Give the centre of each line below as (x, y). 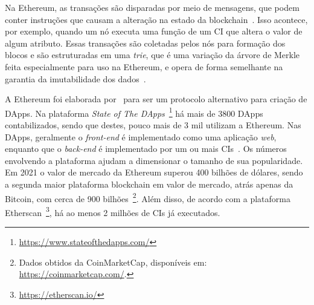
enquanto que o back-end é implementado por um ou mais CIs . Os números (146, 149)
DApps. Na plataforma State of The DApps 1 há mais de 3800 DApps (134, 112)
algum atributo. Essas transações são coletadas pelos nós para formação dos (145, 43)
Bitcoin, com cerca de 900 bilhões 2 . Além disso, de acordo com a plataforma (148, 197)
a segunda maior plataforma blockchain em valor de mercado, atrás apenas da (149, 184)
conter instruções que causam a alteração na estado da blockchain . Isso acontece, (156, 19)
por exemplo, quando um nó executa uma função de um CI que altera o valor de (154, 31)
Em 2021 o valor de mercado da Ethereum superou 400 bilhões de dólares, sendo (154, 172)
